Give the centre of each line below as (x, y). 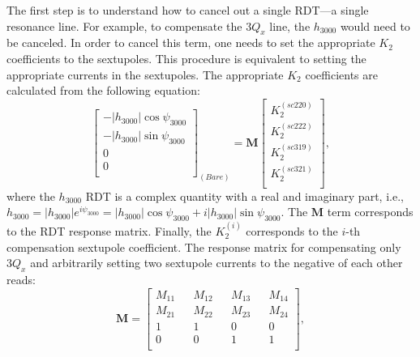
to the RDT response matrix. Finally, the (109, 231)
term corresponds (370, 212)
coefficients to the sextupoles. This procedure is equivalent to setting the (186, 58)
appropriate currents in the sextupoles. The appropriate (145, 74)
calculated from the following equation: (103, 90)
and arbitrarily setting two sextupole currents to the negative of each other (216, 263)
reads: (21, 280)
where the (31, 195)
